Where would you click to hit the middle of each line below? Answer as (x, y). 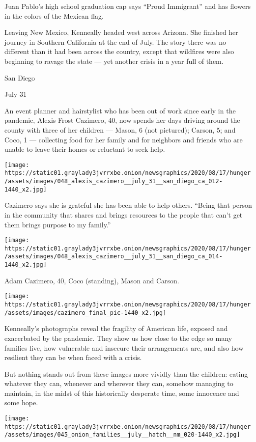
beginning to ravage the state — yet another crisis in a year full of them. (114, 61)
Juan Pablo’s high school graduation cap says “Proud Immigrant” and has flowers (128, 6)
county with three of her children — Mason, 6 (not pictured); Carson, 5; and (120, 129)
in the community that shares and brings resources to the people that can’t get (124, 214)
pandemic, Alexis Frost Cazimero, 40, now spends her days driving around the (122, 120)
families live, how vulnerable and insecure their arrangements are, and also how (124, 347)
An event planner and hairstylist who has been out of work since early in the (120, 110)
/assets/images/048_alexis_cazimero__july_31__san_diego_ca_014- (114, 257)
